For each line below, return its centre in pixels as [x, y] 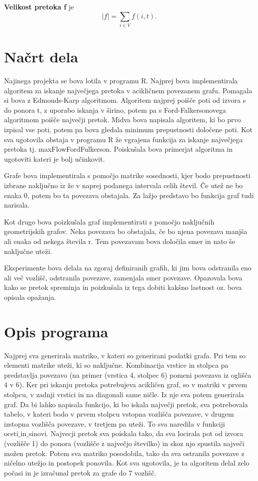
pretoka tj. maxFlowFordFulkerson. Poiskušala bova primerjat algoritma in [119, 149]
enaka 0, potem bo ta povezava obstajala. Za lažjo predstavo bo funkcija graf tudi [129, 195]
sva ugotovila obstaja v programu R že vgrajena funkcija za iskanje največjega [124, 139]
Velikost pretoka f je [39, 6]
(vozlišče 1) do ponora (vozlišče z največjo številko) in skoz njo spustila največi [124, 443]
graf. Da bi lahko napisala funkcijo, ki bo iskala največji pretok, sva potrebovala [126, 404]
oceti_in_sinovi [25, 434]
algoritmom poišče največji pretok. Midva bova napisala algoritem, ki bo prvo [123, 120]
